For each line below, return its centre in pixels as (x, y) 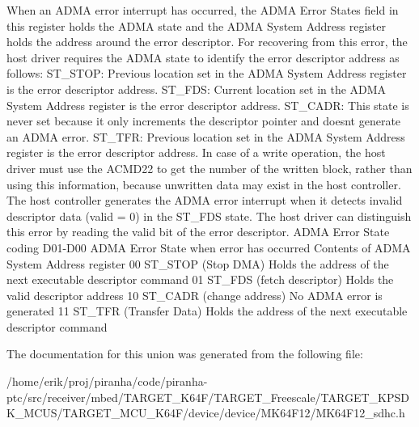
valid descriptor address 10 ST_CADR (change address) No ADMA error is (195, 295)
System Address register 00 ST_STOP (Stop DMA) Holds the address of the (198, 263)
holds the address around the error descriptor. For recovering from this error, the (207, 42)
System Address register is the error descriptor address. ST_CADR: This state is (208, 105)
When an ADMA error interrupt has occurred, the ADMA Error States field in (203, 10)
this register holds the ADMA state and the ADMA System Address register (196, 25)
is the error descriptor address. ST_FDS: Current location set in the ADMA (197, 89)
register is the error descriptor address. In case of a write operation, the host (196, 152)
